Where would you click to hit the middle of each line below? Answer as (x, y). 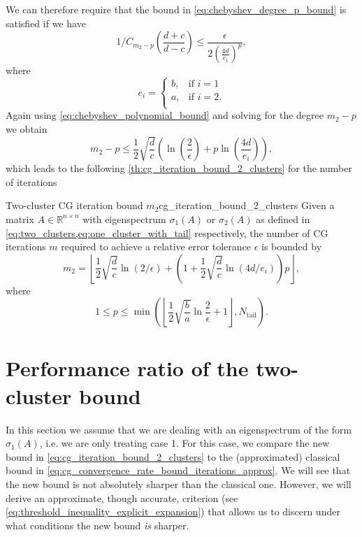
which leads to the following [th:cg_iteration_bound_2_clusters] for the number (179, 168)
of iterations (31, 181)
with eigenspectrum (124, 219)
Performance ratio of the (127, 368)
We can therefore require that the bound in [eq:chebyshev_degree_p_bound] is (176, 9)
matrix (20, 219)
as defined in (283, 219)
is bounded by (292, 246)
